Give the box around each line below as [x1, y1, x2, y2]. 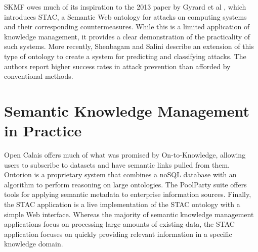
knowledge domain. [4, 238, 63, 249]
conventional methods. [4, 71, 73, 81]
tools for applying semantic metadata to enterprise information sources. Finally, [4, 189, 251, 199]
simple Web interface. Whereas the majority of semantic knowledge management [4, 209, 254, 219]
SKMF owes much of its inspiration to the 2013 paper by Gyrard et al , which [4, 2, 246, 12]
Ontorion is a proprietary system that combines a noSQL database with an [4, 169, 237, 180]
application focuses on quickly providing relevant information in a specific [4, 228, 232, 239]
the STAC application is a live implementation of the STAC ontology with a [4, 199, 240, 210]
